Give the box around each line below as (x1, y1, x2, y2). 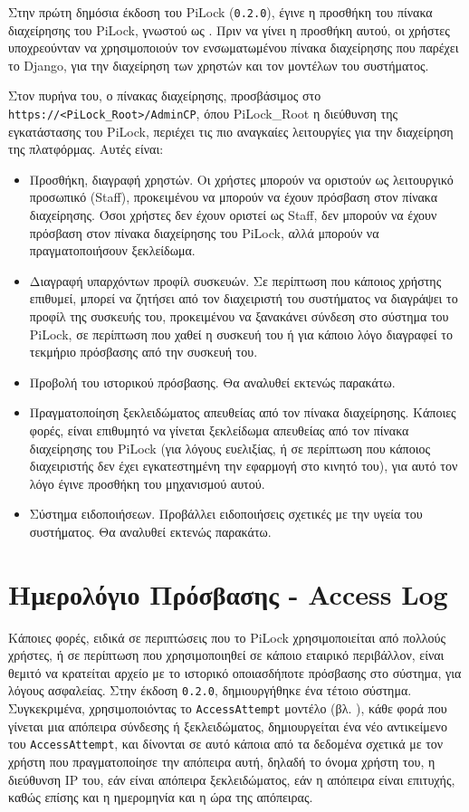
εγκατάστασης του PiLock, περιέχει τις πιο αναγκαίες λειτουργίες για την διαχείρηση (8, 121, 454, 140)
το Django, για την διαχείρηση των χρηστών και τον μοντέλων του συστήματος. (8, 55, 429, 74)
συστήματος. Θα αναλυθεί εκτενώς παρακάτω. (29, 521, 272, 540)
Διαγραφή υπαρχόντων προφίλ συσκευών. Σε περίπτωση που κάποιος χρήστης (29, 271, 442, 290)
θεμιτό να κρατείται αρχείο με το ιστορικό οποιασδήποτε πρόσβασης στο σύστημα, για (8, 663, 462, 682)
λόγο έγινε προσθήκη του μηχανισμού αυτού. (29, 473, 265, 492)
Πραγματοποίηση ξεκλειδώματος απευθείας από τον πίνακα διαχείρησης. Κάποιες (29, 403, 456, 422)
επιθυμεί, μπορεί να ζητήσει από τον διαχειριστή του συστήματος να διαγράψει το (29, 289, 458, 308)
